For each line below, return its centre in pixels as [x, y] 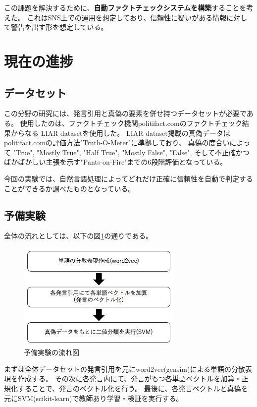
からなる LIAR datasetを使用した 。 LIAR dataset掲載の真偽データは [120, 133]
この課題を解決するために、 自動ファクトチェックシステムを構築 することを [125, 7]
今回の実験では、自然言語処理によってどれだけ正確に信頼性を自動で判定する [128, 178]
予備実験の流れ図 [51, 352]
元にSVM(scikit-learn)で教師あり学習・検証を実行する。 [94, 398]
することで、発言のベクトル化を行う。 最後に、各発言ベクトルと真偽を [133, 388]
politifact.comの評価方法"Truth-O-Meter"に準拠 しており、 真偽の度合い [117, 143]
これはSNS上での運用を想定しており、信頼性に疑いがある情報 [127, 17]
